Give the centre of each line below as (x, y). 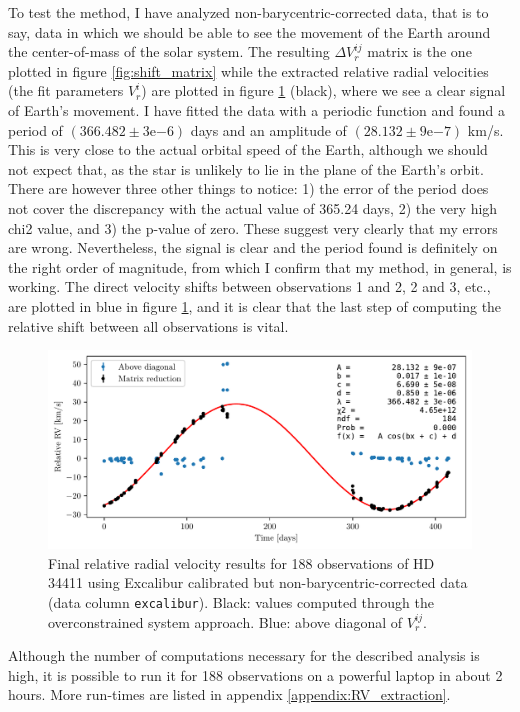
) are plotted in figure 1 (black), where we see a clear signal (323, 90)
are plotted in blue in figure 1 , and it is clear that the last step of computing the (255, 305)
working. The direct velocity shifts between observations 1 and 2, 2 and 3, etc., (249, 286)
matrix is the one (419, 51)
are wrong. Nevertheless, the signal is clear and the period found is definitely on (253, 247)
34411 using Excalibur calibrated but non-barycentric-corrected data (258, 582)
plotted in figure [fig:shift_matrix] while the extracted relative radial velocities (248, 70)
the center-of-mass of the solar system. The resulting (169, 51)
